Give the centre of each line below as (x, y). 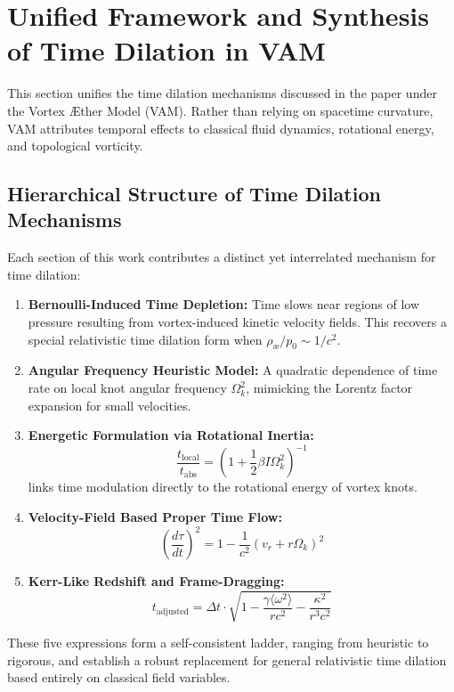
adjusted (172, 611)
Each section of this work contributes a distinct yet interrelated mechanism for (222, 257)
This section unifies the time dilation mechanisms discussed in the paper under (222, 93)
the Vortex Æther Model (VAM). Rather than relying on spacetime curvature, (220, 110)
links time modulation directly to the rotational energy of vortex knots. (223, 487)
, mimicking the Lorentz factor (329, 388)
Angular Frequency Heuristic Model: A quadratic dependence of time (233, 370)
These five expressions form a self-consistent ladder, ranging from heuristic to (218, 643)
